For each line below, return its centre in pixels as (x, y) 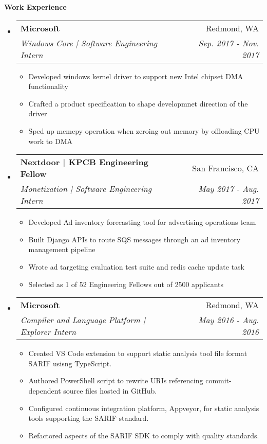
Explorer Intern (48, 332)
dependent (45, 390)
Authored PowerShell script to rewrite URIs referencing (116, 380)
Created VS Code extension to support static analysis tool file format (138, 353)
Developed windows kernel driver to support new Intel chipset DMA (136, 76)
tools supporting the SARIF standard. (89, 418)
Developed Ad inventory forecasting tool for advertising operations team (142, 222)
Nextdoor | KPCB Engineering (84, 162)
